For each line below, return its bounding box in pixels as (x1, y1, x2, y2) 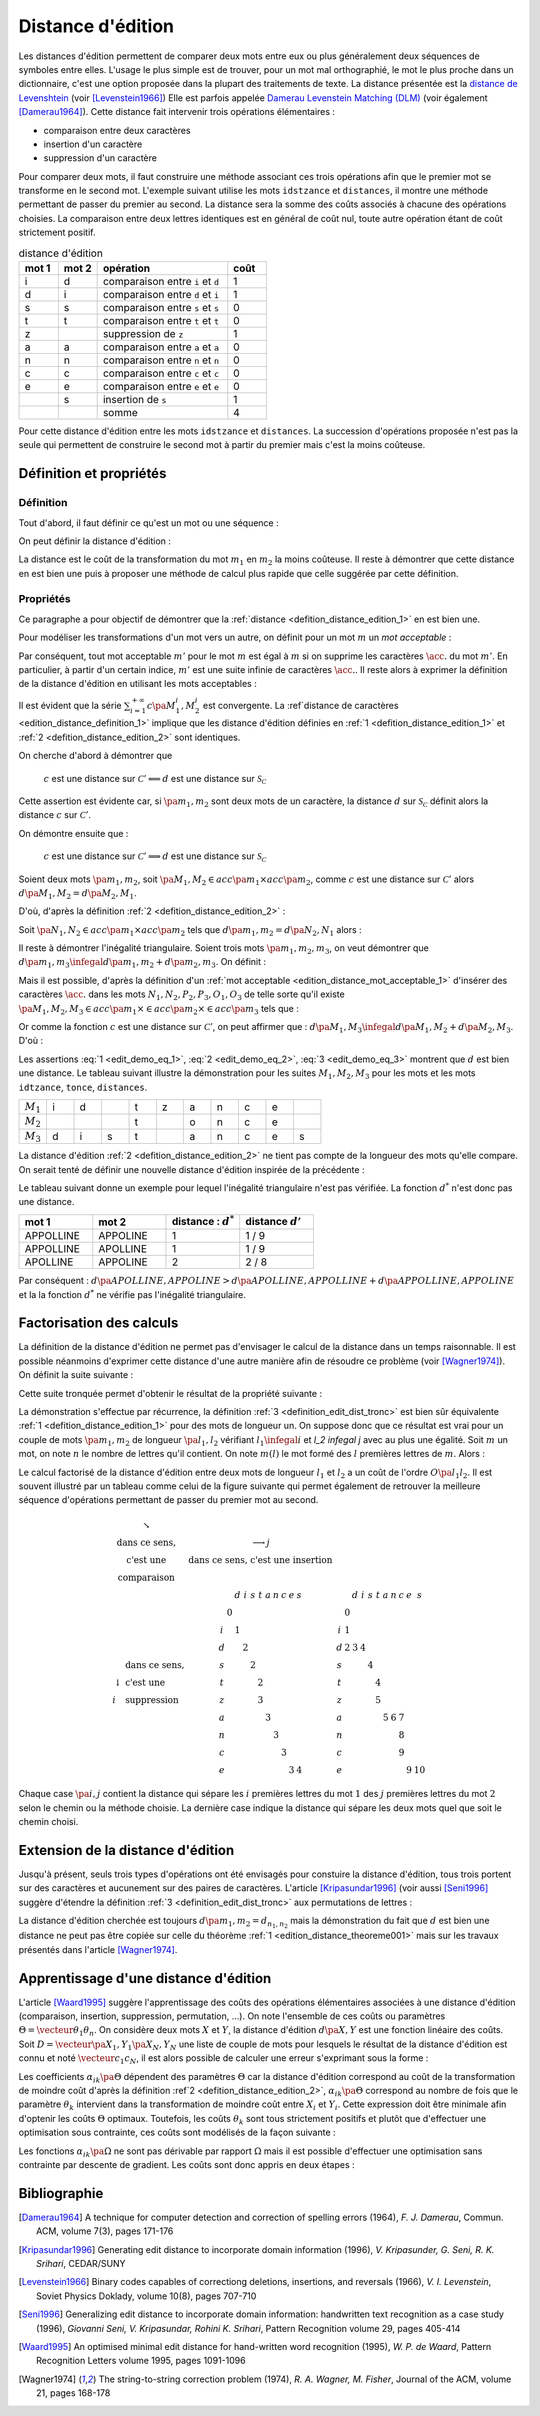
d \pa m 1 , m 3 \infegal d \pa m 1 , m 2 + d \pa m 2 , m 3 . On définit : (18, 956, 267, 970)
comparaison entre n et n (102, 353, 220, 367)
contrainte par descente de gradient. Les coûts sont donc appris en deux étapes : (18, 2158, 355, 2170)
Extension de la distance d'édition (18, 1841, 235, 1859)
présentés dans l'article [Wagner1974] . (18, 1943, 178, 1955)
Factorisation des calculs (18, 1315, 179, 1332)
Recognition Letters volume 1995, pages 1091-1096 (36, 2355, 246, 2367)
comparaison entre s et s (102, 301, 220, 314)
